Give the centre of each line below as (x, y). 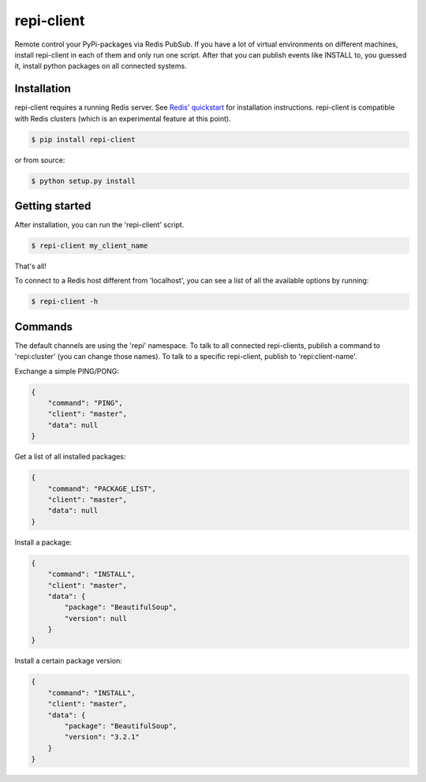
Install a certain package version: (68, 661)
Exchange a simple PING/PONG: (67, 371)
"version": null (96, 618)
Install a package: (43, 542)
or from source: (40, 160)
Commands (44, 326)
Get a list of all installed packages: (70, 457)
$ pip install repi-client (83, 139)
